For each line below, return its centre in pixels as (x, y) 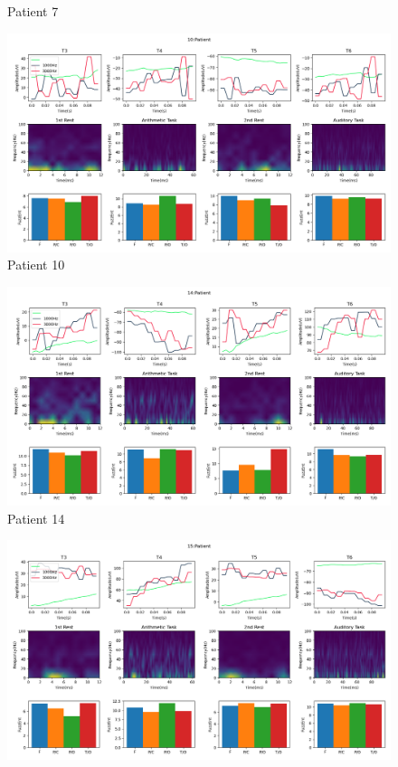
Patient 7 (33, 11)
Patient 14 (36, 518)
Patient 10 (36, 265)
